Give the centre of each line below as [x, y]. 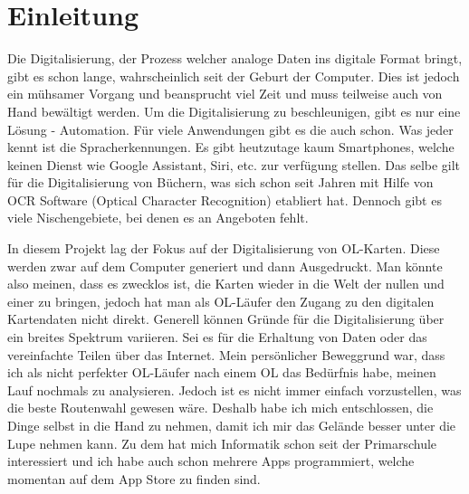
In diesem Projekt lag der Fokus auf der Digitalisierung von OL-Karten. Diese [224, 248]
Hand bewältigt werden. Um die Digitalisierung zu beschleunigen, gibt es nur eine [234, 111]
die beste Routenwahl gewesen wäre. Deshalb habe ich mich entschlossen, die [220, 408]
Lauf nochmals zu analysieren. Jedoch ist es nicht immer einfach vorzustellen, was [234, 389]
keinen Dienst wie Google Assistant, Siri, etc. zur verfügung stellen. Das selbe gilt [234, 164]
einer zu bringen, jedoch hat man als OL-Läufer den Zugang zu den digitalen [221, 301]
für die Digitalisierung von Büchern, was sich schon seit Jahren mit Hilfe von [220, 182]
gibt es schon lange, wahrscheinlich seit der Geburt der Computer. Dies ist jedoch [234, 76]
